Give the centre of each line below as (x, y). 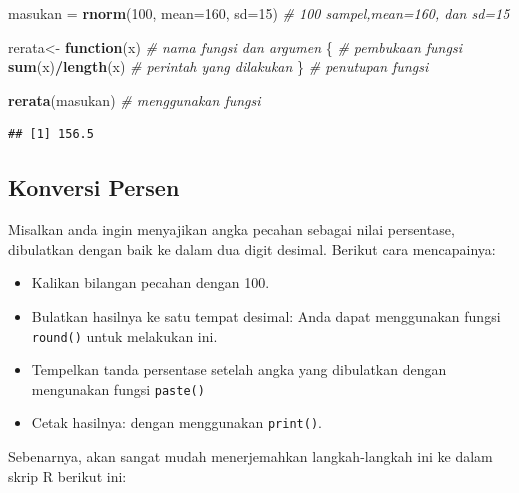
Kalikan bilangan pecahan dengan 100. (150, 282)
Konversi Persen (94, 187)
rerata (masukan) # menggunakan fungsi (134, 99)
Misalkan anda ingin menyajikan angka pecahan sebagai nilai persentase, (231, 229)
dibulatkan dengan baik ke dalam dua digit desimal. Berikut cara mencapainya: (252, 248)
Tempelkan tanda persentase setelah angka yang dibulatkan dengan (239, 369)
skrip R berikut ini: (67, 475)
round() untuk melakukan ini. (124, 335)
